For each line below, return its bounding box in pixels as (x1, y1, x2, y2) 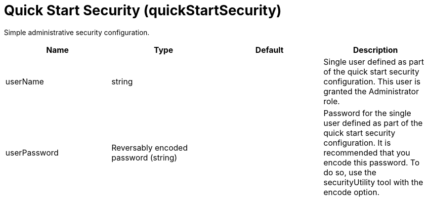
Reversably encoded (111, 142, 188, 153)
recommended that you (323, 147, 410, 158)
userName (5, 76, 44, 86)
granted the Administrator (323, 86, 419, 96)
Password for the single (323, 108, 411, 118)
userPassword (5, 147, 59, 158)
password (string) (111, 152, 177, 162)
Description (353, 44, 398, 55)
